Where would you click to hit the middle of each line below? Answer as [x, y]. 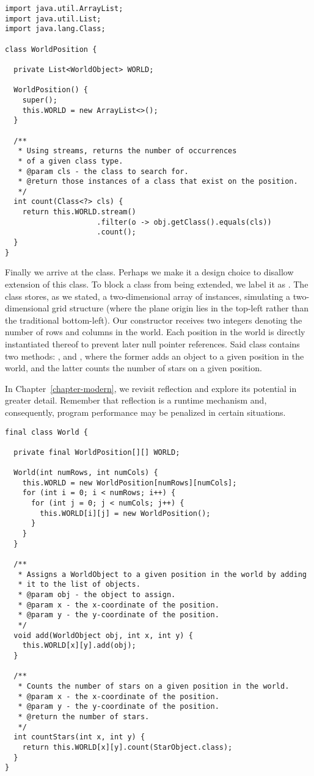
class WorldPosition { [51, 49]
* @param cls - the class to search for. [103, 171]
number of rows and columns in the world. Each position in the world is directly [155, 332]
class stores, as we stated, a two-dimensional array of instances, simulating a [148, 296]
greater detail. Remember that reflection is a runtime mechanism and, [136, 400]
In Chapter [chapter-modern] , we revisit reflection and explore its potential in [151, 388]
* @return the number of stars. [84, 716]
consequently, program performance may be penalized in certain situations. [145, 412]
